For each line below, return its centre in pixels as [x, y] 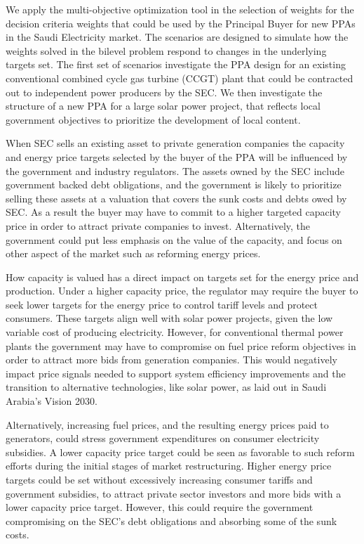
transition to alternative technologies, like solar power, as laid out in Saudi [166, 387]
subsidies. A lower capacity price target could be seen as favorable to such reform [180, 452]
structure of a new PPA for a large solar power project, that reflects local [163, 106]
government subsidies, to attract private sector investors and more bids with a [174, 493]
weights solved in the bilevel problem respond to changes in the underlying [166, 50]
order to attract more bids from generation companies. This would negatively [171, 360]
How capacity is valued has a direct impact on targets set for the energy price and [182, 277]
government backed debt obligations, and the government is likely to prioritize [174, 184]
